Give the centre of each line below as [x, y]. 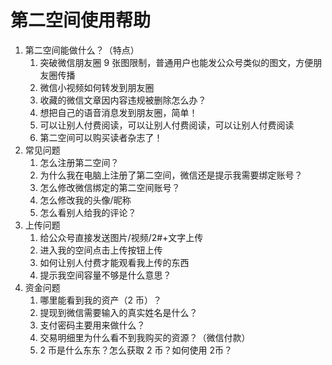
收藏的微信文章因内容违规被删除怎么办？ [123, 100]
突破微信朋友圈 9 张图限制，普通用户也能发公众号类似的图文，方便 [176, 62]
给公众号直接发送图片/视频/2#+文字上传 [121, 237]
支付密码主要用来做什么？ [92, 325]
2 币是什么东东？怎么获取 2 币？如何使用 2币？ [136, 350]
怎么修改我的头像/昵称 [85, 200]
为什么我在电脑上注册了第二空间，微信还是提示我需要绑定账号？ [171, 175]
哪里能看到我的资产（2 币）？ [101, 300]
